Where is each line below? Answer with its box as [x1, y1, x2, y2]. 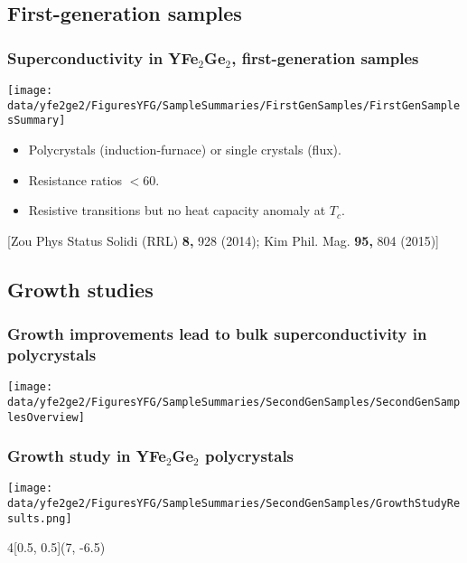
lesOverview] [7, 410, 85, 424]
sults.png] [7, 511, 72, 525]
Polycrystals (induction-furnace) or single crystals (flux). [28, 139, 341, 158]
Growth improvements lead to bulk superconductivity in [7, 323, 427, 345]
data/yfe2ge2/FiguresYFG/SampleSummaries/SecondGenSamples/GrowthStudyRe [7, 497, 461, 511]
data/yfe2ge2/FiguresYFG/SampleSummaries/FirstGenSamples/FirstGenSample [7, 99, 461, 112]
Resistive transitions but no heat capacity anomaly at [28, 201, 326, 220]
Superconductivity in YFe [7, 46, 199, 69]
